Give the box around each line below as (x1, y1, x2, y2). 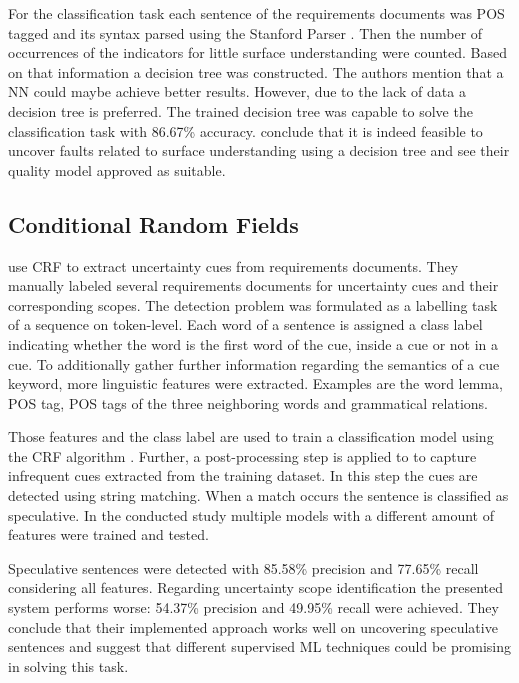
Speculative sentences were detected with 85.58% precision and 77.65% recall (8, 557, 479, 578)
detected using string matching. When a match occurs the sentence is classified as (8, 485, 509, 506)
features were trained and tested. (8, 524, 209, 545)
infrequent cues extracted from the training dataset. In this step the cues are (8, 465, 478, 486)
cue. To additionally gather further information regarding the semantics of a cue (8, 353, 500, 374)
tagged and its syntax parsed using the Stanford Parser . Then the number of (8, 22, 483, 43)
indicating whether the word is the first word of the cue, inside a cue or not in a (8, 333, 499, 354)
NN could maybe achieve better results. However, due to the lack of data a (8, 81, 466, 102)
